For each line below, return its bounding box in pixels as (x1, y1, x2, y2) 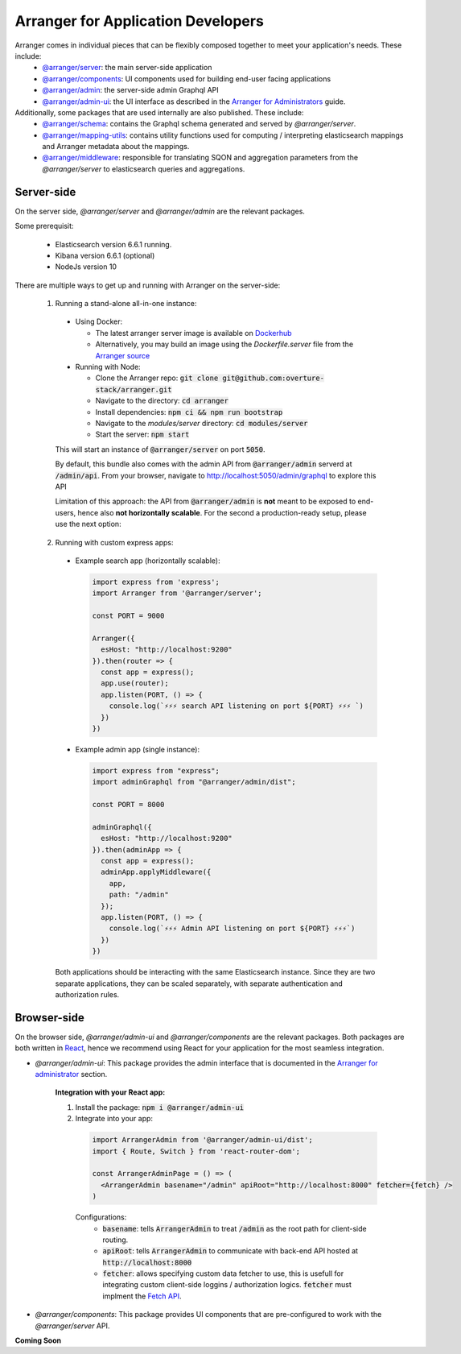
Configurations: (75, 1212, 127, 1222)
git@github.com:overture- (222, 374, 325, 383)
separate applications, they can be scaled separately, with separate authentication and (55, 979, 344, 988)
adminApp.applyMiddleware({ (101, 867, 212, 877)
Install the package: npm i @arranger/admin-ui (75, 1102, 245, 1112)
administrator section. (35, 1070, 108, 1079)
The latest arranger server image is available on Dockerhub (95, 328, 293, 337)
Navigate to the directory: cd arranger (95, 395, 229, 406)
